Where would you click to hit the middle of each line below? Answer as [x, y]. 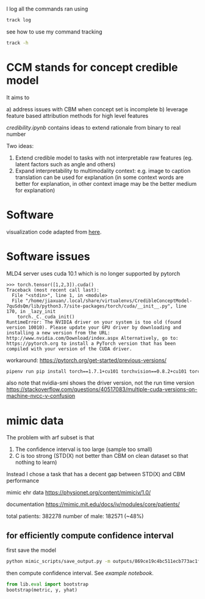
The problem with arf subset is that [50, 438]
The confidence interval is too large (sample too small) [84, 449]
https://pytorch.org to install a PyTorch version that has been [91, 344]
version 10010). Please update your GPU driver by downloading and [94, 327]
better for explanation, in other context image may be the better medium [106, 183]
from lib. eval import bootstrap [47, 584]
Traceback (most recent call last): [53, 290]
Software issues [48, 256]
